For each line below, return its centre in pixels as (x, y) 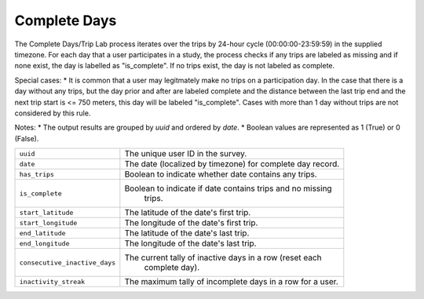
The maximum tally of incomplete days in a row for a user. (232, 282)
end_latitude (42, 233)
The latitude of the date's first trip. (188, 213)
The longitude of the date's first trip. (191, 223)
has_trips (37, 174)
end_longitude (44, 243)
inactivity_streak (52, 281)
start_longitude (48, 222)
